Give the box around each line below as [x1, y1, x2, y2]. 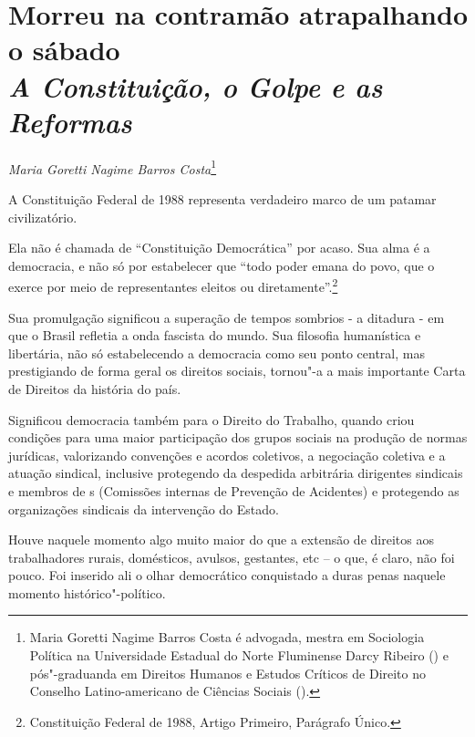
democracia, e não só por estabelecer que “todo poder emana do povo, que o [8, 255, 435, 275]
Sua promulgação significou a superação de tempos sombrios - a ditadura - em [8, 307, 445, 327]
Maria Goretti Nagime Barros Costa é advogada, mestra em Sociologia [29, 628, 425, 647]
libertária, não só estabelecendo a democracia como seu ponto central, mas [8, 343, 425, 362]
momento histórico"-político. [8, 583, 166, 602]
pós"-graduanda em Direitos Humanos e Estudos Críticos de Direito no [29, 663, 427, 682]
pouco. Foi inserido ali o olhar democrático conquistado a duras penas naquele [8, 566, 446, 585]
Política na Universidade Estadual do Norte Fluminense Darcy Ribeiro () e [29, 646, 449, 665]
